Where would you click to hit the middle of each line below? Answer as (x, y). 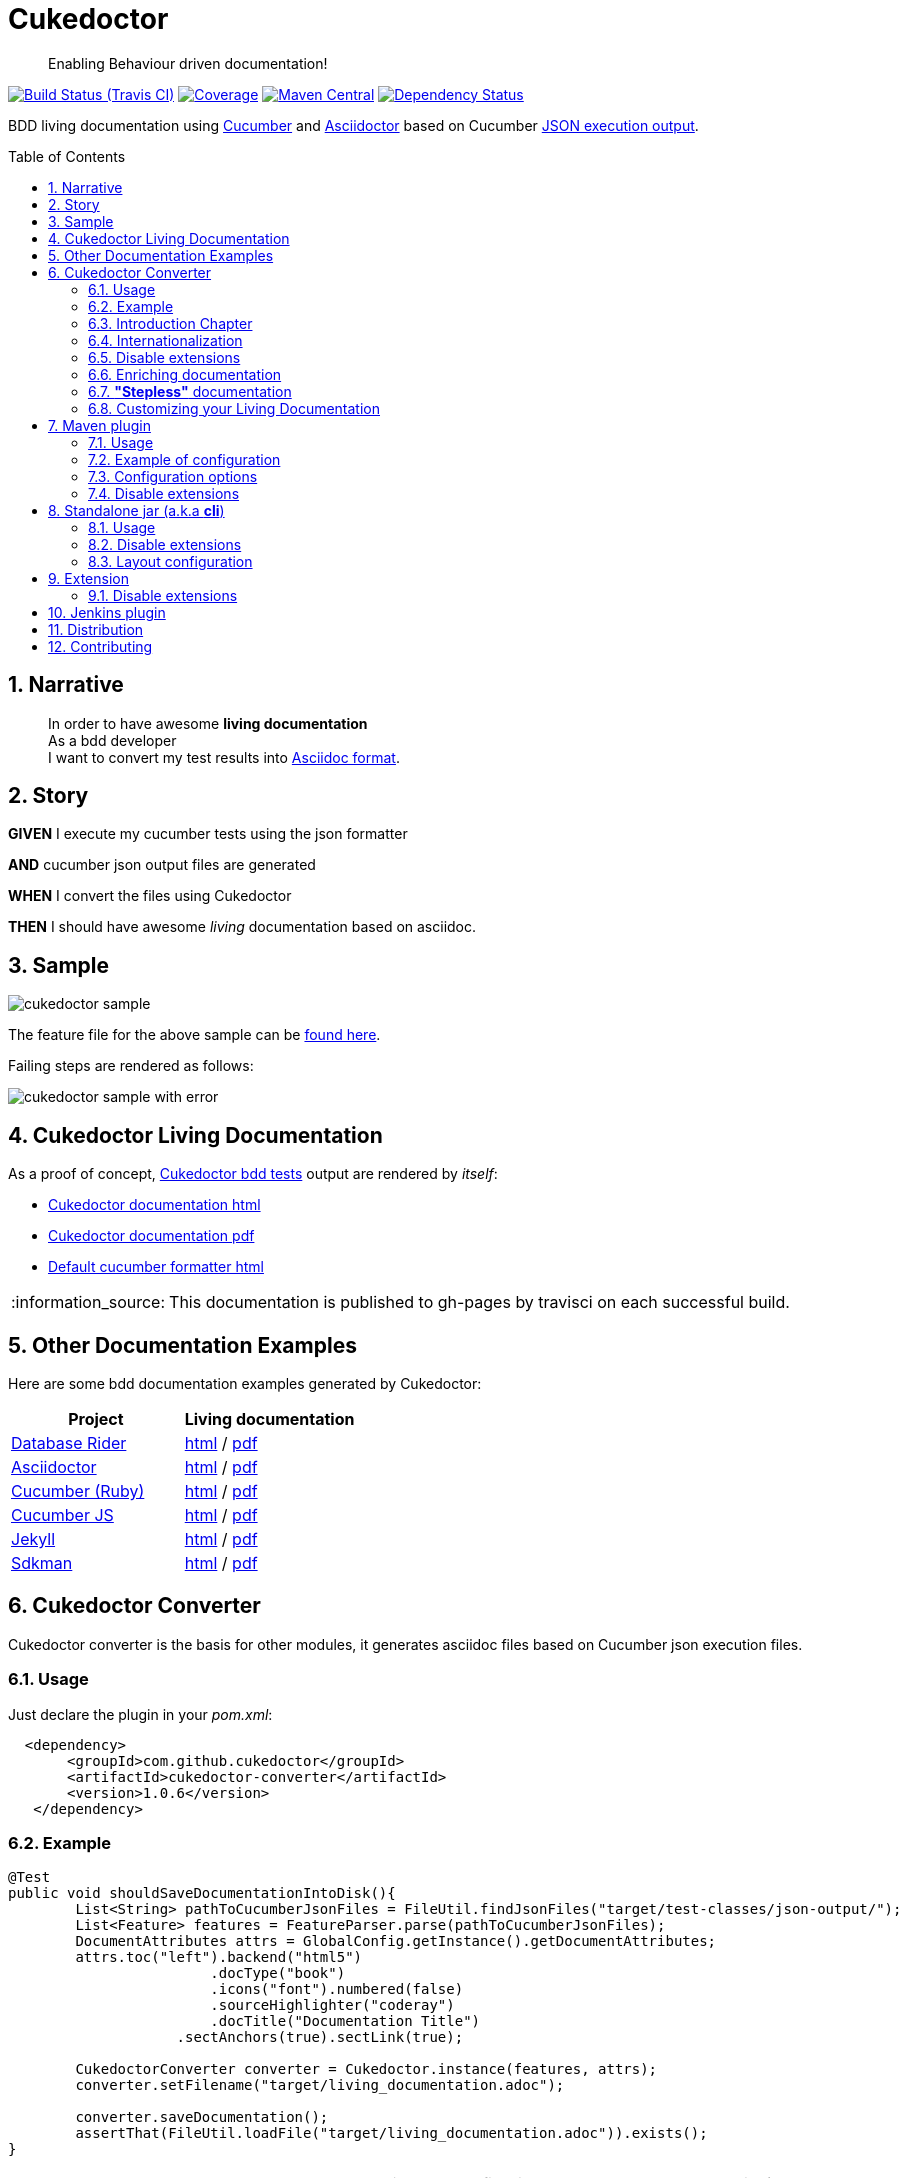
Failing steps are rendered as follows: (131, 1066)
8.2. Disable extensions (165, 544)
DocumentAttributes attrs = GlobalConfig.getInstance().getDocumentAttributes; (396, 1941)
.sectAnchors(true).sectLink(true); (320, 2037)
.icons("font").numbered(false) (337, 1989)
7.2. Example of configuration (184, 459)
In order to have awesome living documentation (208, 723)
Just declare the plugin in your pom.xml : (140, 1714)
